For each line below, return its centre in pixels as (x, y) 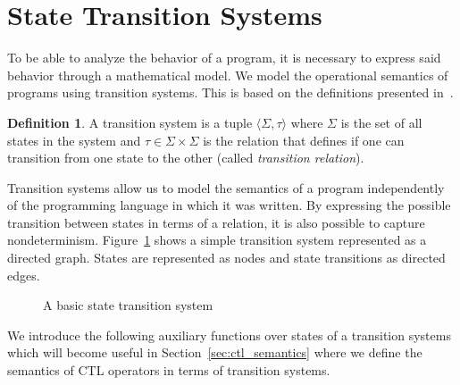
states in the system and (74, 140)
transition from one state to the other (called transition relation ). (186, 158)
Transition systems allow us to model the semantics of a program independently (226, 187)
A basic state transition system (128, 305)
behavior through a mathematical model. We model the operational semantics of (228, 75)
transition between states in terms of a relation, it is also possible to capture (216, 222)
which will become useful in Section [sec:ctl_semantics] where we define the (215, 352)
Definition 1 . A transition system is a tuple (130, 122)
